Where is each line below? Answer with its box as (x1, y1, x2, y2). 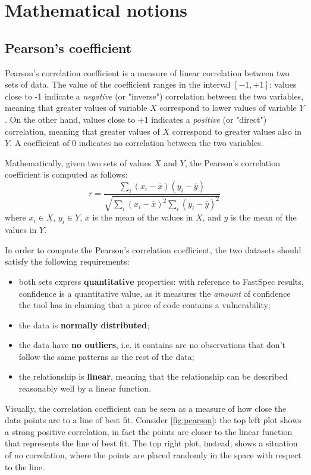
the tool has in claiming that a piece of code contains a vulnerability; (18, 299, 271, 311)
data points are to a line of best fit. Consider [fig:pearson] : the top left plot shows (5, 414, 301, 426)
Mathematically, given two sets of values (5, 156, 152, 169)
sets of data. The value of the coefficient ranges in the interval (5, 78, 231, 91)
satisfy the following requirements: (5, 255, 130, 268)
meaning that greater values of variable (5, 101, 147, 114)
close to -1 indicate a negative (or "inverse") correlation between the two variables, (5, 89, 304, 102)
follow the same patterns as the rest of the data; (18, 350, 194, 362)
